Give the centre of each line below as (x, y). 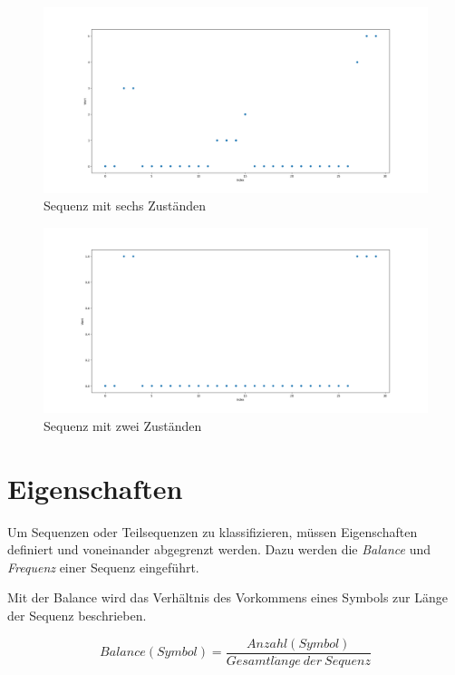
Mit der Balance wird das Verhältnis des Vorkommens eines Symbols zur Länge (227, 597)
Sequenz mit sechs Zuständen (125, 205)
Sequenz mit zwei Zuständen (123, 425)
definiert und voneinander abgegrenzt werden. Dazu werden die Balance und (219, 549)
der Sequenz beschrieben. (77, 615)
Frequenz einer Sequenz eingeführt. (103, 567)
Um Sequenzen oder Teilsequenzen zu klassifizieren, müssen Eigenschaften (213, 531)
